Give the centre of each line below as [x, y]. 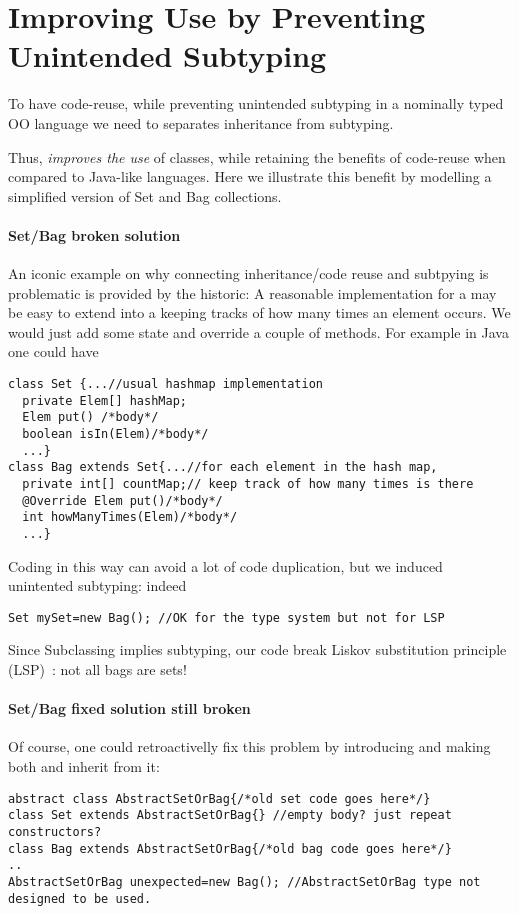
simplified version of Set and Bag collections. [145, 195]
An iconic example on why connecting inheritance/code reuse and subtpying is [248, 273]
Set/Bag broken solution [94, 234]
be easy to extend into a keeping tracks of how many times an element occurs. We [259, 312]
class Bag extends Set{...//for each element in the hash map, [223, 467]
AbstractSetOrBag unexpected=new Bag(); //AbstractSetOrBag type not [244, 881]
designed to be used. [80, 898]
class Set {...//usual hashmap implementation [165, 384]
